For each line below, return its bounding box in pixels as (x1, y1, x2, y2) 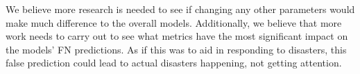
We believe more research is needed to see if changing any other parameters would (6, 2, 355, 16)
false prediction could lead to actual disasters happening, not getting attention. (6, 56, 342, 70)
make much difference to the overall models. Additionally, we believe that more (6, 15, 342, 29)
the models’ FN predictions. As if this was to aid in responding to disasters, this (6, 42, 347, 56)
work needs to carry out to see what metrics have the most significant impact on (6, 29, 348, 43)
